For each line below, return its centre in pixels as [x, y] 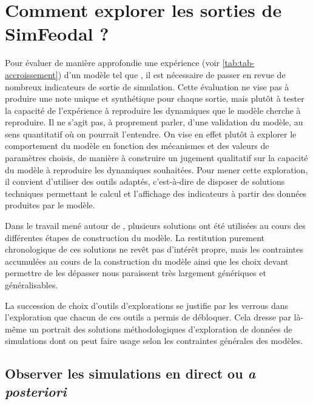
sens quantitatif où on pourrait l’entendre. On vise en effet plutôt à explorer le [151, 134]
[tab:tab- [238, 63]
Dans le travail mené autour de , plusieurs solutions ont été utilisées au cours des [155, 226]
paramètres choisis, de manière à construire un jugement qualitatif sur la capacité [156, 158]
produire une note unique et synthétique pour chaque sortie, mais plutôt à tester [155, 98]
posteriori [36, 391]
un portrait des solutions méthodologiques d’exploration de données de [161, 329]
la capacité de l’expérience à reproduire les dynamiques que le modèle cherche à [153, 110]
